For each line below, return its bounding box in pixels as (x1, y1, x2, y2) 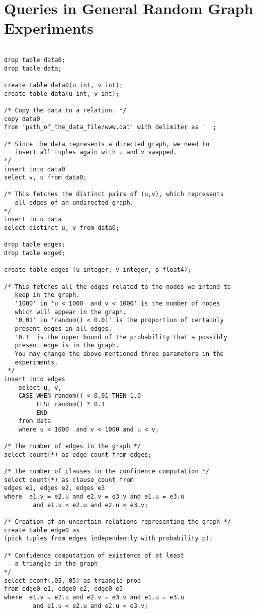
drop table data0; (4, 56, 65, 64)
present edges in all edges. (15, 325, 112, 332)
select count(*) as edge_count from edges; (4, 451, 152, 458)
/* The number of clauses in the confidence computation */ (4, 468, 210, 475)
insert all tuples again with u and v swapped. (15, 149, 177, 156)
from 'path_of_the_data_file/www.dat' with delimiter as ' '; (4, 124, 217, 131)
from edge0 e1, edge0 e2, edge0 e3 (4, 585, 123, 593)
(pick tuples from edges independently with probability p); (4, 535, 213, 542)
